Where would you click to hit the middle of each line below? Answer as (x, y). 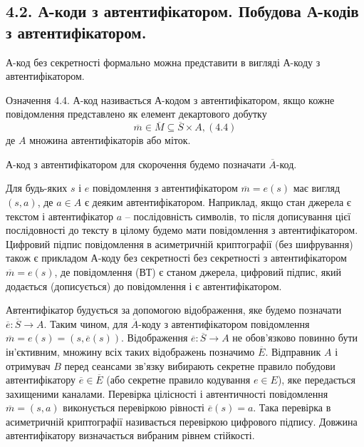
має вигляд (317, 188)
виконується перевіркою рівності (134, 407)
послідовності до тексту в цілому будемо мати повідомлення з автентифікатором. (182, 230)
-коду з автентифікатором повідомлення (224, 323)
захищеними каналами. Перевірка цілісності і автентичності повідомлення (167, 393)
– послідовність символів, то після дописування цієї (238, 216)
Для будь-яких (37, 188)
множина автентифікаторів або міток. (110, 140)
